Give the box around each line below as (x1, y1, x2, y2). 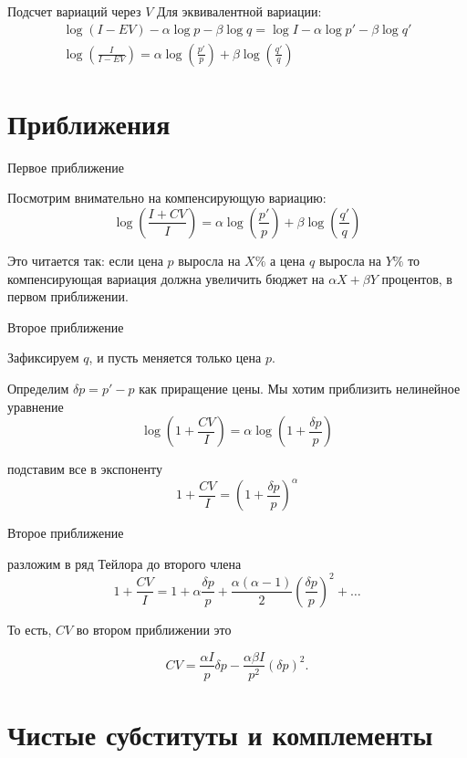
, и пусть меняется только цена (88, 348, 262, 367)
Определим (7, 378, 69, 397)
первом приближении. (7, 287, 129, 306)
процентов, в (381, 268, 452, 288)
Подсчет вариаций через (7, 2, 141, 20)
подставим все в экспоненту (7, 459, 162, 479)
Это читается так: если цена (7, 250, 163, 269)
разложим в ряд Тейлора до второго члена (7, 553, 242, 573)
